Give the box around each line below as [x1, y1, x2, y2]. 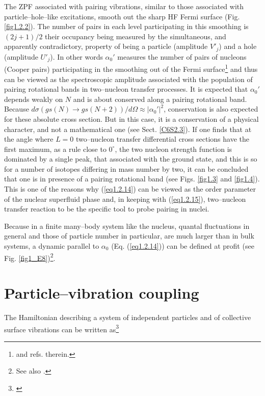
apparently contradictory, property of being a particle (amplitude [4, 41, 208, 51]
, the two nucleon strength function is [115, 143, 232, 154]
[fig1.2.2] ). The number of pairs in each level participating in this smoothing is [4, 21, 249, 32]
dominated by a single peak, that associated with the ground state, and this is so [4, 153, 257, 164]
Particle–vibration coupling [4, 282, 199, 303]
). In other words [50, 51, 103, 62]
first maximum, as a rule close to [4, 143, 107, 154]
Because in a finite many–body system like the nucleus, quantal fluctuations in [4, 220, 250, 231]
